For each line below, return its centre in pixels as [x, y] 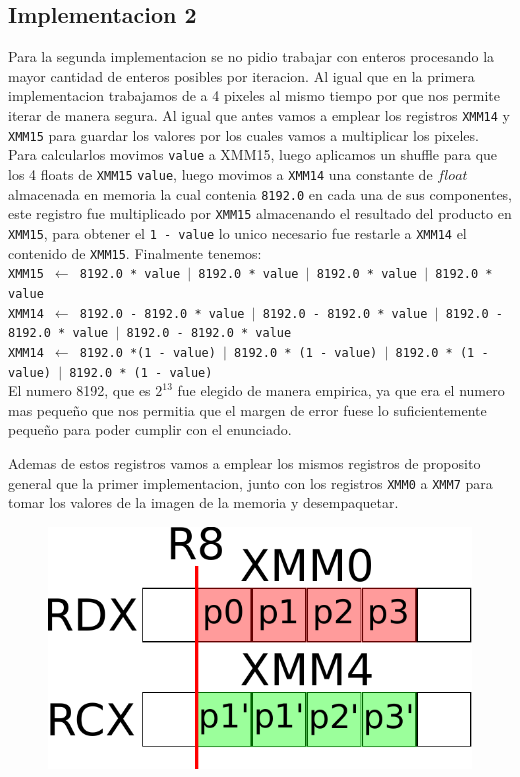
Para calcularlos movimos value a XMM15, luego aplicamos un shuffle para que [253, 154]
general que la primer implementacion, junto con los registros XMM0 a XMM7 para [250, 482]
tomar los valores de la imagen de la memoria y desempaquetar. [203, 502]
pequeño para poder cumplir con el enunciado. [150, 429]
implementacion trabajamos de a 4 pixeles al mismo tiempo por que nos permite [254, 95]
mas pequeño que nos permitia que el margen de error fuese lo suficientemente [247, 409]
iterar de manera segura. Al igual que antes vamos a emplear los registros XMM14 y [259, 114]
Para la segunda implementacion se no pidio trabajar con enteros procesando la [251, 56]
